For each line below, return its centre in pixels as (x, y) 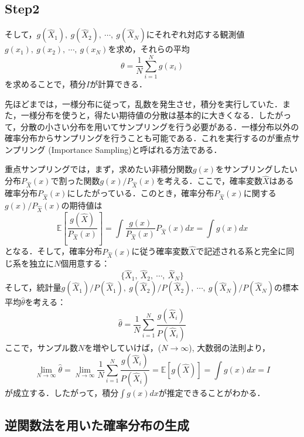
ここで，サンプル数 (42, 347)
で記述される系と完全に (241, 251)
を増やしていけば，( (123, 347)
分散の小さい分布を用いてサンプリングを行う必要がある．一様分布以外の (160, 126)
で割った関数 (75, 181)
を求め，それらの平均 (149, 49)
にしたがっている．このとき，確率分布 (141, 193)
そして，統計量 (33, 287)
